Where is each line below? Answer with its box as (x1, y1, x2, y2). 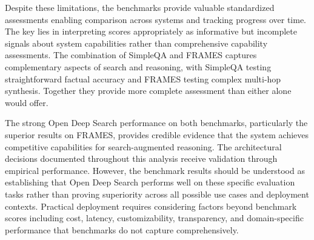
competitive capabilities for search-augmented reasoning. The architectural (5, 140, 282, 153)
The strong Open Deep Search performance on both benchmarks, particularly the (5, 116, 308, 129)
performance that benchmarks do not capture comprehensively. (5, 223, 239, 236)
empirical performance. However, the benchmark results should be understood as (5, 164, 305, 176)
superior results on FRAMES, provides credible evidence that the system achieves (5, 128, 309, 141)
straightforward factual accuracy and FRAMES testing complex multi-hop (5, 72, 281, 85)
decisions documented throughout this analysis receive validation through (5, 152, 278, 165)
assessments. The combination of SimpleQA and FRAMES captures (5, 48, 257, 61)
